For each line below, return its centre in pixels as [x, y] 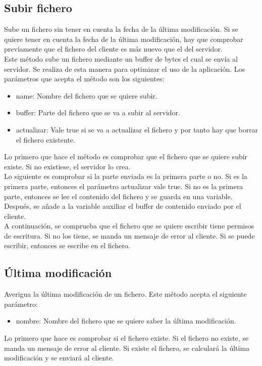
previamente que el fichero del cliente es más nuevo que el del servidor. [113, 49]
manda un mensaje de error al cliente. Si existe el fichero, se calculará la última [127, 348]
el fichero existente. [45, 139]
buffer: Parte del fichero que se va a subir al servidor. [98, 112]
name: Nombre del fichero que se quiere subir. [87, 95]
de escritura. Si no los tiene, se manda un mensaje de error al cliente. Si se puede [129, 235]
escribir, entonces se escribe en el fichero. [67, 245]
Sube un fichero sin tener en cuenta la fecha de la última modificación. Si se [121, 29]
